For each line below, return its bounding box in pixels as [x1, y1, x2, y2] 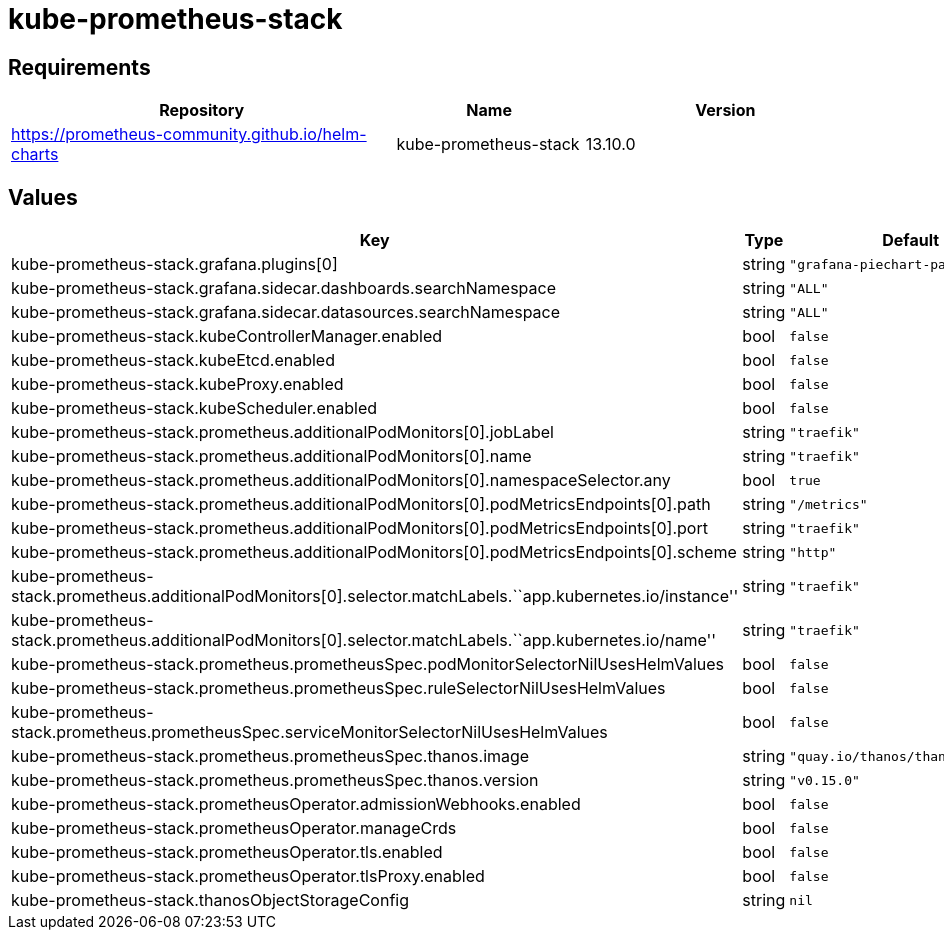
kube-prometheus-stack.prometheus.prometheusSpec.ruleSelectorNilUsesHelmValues [11, 678, 666, 699]
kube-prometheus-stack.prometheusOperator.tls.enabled [11, 842, 443, 863]
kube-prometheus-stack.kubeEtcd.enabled [11, 350, 335, 371]
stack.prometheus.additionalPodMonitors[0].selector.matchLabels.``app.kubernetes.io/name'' [11, 630, 717, 651]
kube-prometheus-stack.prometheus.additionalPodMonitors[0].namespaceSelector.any [11, 470, 671, 491]
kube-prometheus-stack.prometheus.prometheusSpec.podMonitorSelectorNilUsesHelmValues [11, 654, 725, 675]
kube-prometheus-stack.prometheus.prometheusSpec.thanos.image [11, 746, 530, 767]
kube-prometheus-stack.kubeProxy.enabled [11, 374, 344, 395]
